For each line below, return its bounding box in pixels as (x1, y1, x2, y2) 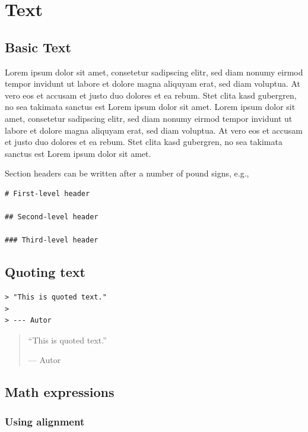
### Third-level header (5, 236, 99, 245)
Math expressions (5, 383, 115, 401)
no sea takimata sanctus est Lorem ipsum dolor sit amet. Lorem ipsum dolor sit (5, 100, 296, 113)
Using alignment (5, 414, 85, 428)
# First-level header (5, 189, 90, 198)
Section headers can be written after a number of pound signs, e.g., (5, 167, 249, 179)
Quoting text (5, 263, 85, 281)
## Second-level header (5, 213, 99, 222)
